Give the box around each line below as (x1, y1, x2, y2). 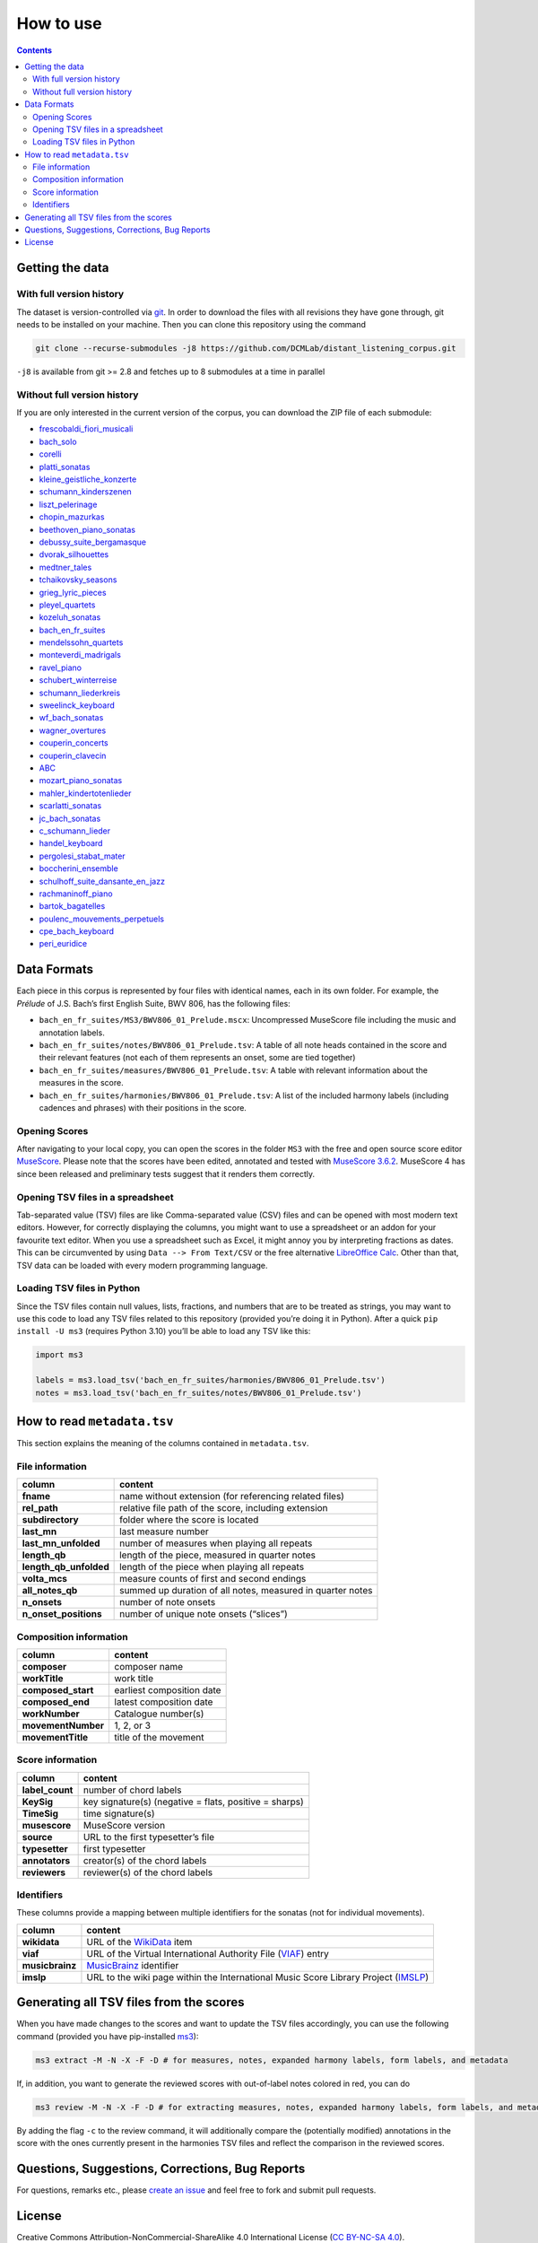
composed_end (22, 1696, 90, 1708)
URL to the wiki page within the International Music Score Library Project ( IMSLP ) (86, 1970, 430, 1983)
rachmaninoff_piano (39, 888, 113, 899)
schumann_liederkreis (39, 687, 121, 698)
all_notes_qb (22, 1584, 78, 1597)
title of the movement (114, 1731, 204, 1743)
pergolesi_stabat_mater (39, 851, 126, 861)
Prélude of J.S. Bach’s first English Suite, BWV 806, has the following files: (16, 998, 291, 1008)
